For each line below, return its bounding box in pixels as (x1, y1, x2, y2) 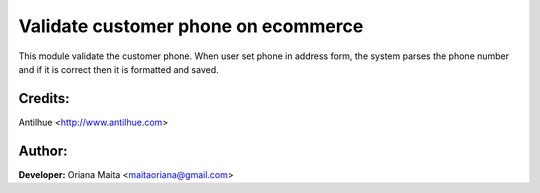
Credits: (18, 90, 70, 107)
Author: (18, 142, 69, 159)
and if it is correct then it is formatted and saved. (18, 63, 219, 75)
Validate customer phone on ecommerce (18, 15, 364, 37)
